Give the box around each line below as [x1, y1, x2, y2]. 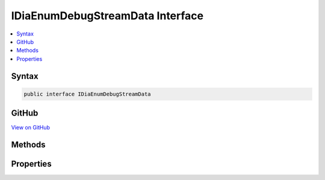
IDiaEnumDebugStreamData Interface [11, 9, 204, 22]
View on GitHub [11, 124, 51, 131]
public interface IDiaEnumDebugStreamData [23, 90, 151, 98]
